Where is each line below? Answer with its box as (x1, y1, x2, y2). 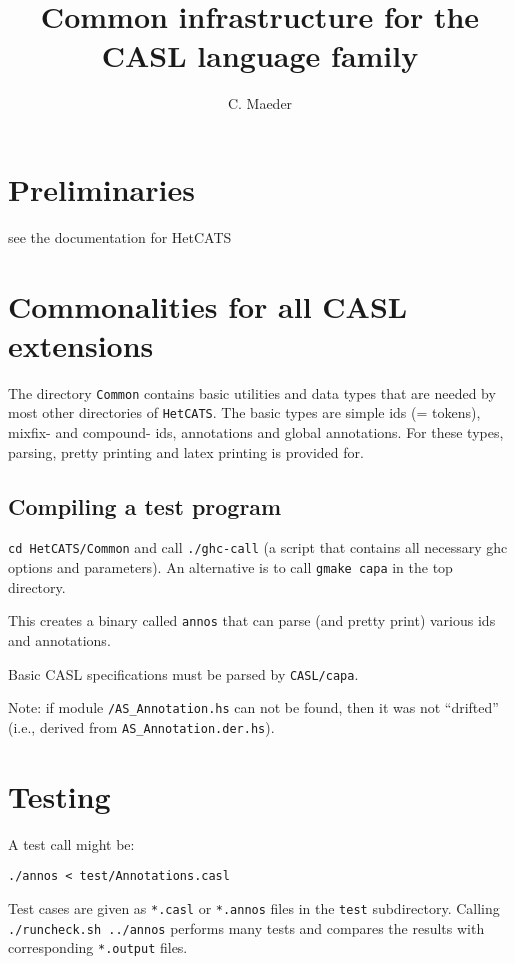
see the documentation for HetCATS (8, 226, 232, 247)
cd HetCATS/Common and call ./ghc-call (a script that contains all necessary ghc (8, 537, 508, 558)
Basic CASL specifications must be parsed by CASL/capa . (8, 663, 359, 684)
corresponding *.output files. (8, 937, 188, 958)
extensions (8, 324, 154, 365)
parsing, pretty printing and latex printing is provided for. (8, 441, 364, 462)
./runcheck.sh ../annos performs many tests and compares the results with (8, 917, 485, 938)
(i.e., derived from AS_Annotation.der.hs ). (8, 716, 275, 737)
